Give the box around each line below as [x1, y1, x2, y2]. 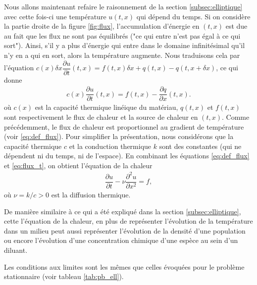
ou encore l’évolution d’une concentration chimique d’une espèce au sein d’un [4, 235, 238, 245]
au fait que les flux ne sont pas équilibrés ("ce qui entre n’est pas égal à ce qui [4, 30, 241, 41]
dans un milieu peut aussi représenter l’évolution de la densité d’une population [4, 225, 246, 236]
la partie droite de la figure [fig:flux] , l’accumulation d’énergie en [4, 21, 200, 31]
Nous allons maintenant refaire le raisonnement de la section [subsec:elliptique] [4, 1, 243, 11]
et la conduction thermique [69, 141, 152, 151]
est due [225, 21, 248, 31]
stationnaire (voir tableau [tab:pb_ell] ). [4, 271, 124, 282]
